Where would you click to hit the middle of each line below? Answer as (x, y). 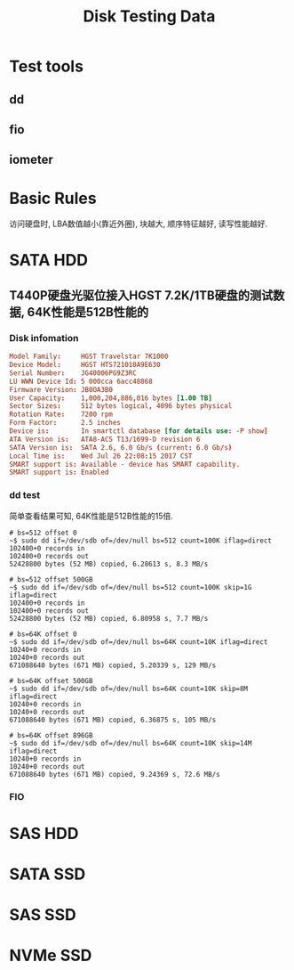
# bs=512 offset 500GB (51, 579)
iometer (31, 160)
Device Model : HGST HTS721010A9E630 (85, 365)
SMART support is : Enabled (59, 473)
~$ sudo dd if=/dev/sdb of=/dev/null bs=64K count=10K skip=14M (131, 743)
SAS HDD (44, 833)
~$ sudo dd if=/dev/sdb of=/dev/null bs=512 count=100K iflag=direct (141, 541)
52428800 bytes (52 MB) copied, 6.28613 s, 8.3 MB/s (109, 564)
